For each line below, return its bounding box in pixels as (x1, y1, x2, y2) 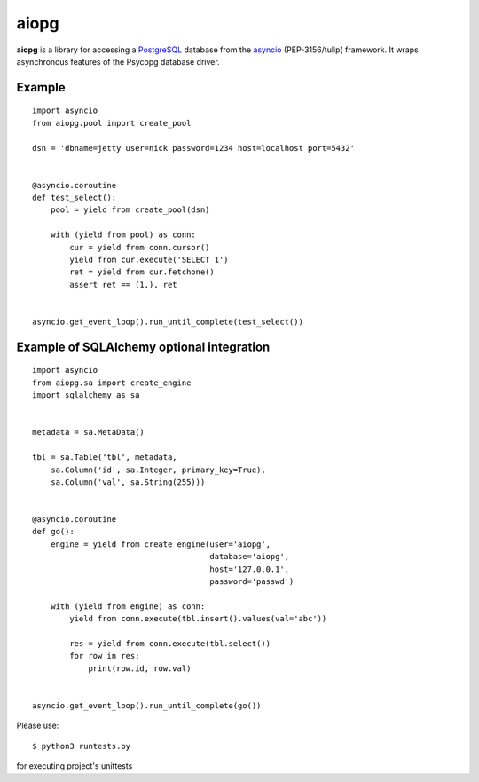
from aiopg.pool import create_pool (32, 118, 192, 128)
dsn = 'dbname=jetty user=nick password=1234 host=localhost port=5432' (32, 143, 355, 153)
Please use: (16, 720, 59, 731)
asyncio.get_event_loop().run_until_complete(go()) (32, 700, 262, 710)
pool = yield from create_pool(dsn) (50, 205, 210, 215)
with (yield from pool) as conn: (50, 230, 197, 240)
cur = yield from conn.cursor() (69, 242, 210, 252)
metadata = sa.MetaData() (32, 427, 145, 438)
